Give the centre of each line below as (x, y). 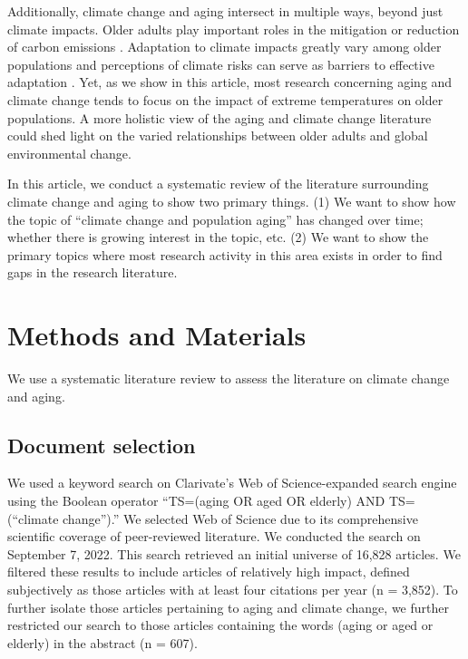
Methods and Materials (157, 335)
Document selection (102, 445)
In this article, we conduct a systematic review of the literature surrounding (218, 184)
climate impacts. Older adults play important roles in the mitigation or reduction (234, 29)
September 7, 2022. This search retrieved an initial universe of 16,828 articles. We (234, 553)
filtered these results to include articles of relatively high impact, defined (209, 572)
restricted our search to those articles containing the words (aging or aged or (220, 625)
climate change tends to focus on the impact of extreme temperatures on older (225, 99)
